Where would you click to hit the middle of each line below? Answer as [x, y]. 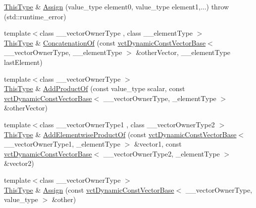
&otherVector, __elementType [183, 52]
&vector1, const [158, 144]
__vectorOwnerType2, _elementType [161, 153]
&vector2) [19, 163]
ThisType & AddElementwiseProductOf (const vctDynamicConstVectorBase [120, 134]
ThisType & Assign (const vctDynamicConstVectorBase [89, 189]
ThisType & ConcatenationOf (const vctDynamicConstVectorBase [105, 42]
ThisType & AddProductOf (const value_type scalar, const [95, 88]
